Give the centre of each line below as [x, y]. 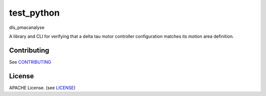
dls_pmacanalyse [27, 27]
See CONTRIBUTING [30, 62]
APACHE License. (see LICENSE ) [42, 88]
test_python [34, 13]
